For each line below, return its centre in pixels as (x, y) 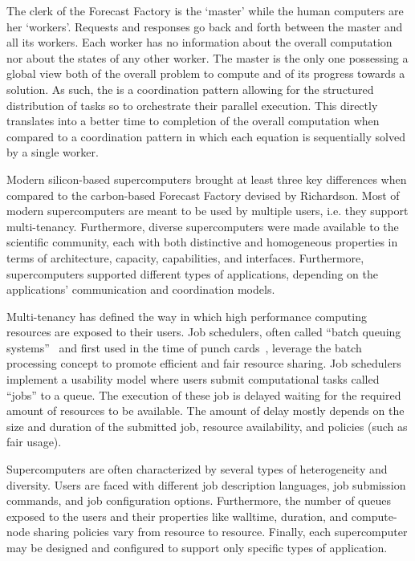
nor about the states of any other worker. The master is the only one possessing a (207, 57)
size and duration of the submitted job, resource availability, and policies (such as (207, 426)
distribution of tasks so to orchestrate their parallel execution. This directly (192, 105)
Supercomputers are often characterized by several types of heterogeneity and (197, 469)
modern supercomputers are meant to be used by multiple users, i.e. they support (207, 211)
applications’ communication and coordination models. (141, 289)
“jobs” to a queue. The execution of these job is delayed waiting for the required (204, 394)
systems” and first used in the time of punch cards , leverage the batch (184, 347)
